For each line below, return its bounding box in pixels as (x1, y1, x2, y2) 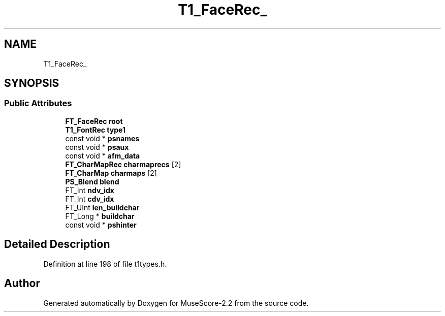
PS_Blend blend (65, 177, 119, 186)
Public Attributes (4, 98, 72, 109)
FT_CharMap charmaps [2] (65, 168, 157, 177)
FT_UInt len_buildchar (65, 203, 140, 212)
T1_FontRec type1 (65, 125, 125, 134)
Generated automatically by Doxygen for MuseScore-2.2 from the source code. (43, 298, 309, 307)
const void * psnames (65, 134, 140, 143)
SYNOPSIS (4, 77, 59, 90)
